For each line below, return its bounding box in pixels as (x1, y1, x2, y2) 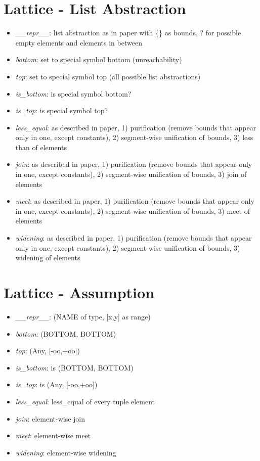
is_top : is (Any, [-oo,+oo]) (15, 379, 98, 390)
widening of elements (15, 252, 80, 263)
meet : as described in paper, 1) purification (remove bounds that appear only (15, 196, 254, 206)
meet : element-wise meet (15, 430, 91, 441)
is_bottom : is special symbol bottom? (15, 88, 132, 99)
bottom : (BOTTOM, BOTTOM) (15, 328, 116, 339)
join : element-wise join (15, 413, 85, 424)
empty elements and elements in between (15, 37, 142, 48)
